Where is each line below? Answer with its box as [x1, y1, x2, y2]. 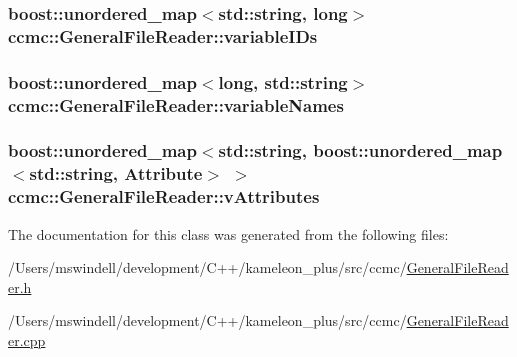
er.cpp [8, 329, 46, 350]
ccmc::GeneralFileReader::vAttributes [8, 184, 320, 209]
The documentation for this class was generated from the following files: [8, 223, 449, 244]
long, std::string [218, 69, 348, 94]
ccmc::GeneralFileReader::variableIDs [8, 23, 318, 48]
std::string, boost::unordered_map [218, 138, 503, 163]
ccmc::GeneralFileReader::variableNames [8, 92, 344, 117]
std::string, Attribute [29, 161, 203, 186]
